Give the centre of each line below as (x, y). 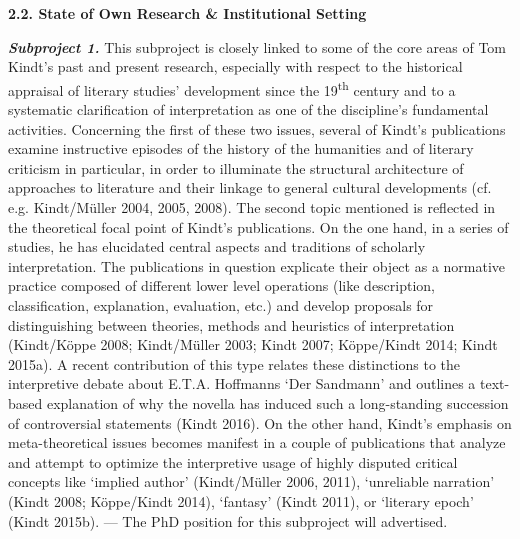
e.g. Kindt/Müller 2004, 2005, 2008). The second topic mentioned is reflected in (252, 207)
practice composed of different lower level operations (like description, (222, 285)
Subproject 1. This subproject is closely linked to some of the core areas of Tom (257, 46)
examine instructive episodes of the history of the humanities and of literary (241, 148)
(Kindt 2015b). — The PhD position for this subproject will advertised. (228, 520)
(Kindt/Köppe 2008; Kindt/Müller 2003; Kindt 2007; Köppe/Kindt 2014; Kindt (253, 344)
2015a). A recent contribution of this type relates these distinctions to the (234, 363)
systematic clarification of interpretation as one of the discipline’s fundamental (248, 109)
